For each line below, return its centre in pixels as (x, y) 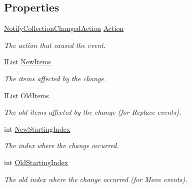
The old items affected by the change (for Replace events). (93, 112)
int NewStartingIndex (37, 128)
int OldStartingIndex (36, 162)
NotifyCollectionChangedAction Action (64, 28)
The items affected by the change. (55, 78)
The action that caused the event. (55, 45)
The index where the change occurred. (61, 145)
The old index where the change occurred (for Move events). (96, 179)
